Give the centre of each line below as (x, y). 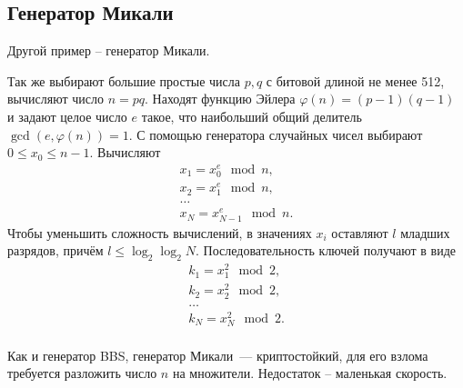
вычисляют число (55, 99)
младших (425, 232)
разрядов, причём (55, 250)
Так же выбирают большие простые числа (124, 80)
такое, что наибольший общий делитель (252, 116)
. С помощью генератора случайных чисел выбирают (276, 134)
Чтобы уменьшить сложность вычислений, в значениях (160, 232)
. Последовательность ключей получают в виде (326, 250)
